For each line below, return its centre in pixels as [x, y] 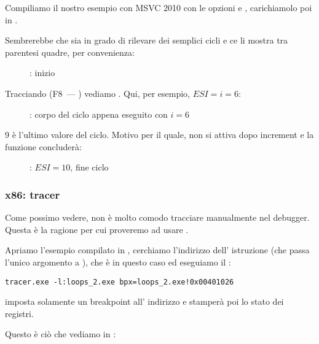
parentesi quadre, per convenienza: [70, 52]
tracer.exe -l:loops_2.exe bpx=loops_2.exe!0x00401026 [120, 282]
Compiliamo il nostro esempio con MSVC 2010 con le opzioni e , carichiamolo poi [159, 7]
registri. [19, 313]
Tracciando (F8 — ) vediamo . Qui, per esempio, [97, 93]
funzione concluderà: [43, 146]
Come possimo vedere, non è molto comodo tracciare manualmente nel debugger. [157, 217]
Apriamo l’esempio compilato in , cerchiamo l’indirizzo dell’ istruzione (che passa [157, 250]
